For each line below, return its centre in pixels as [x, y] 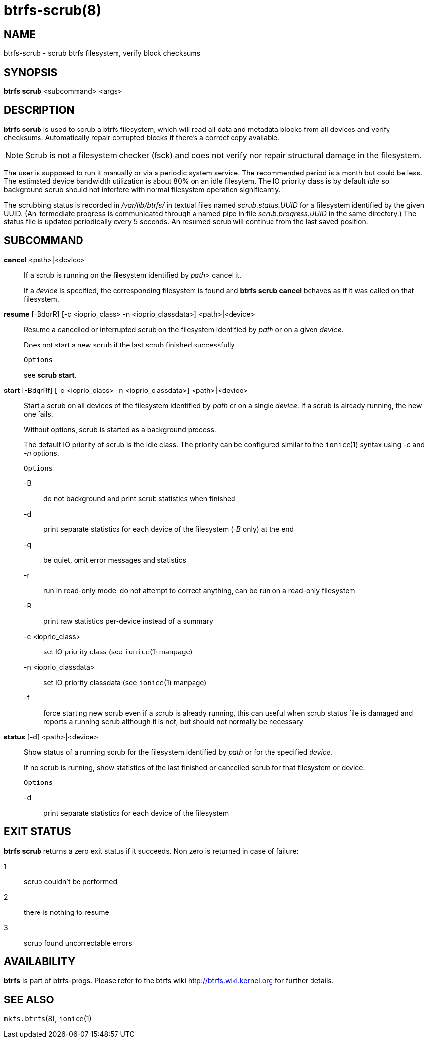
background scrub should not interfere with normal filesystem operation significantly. [142, 189]
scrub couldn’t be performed [70, 881]
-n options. [41, 453]
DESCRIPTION [39, 110]
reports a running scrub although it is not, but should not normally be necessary [173, 721]
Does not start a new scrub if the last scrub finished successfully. [130, 345]
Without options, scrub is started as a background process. [120, 429]
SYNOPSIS [31, 72]
